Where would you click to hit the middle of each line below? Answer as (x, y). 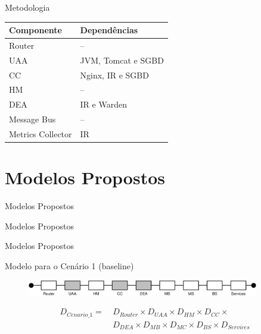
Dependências (109, 30)
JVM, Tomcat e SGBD (122, 60)
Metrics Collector (41, 134)
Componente (35, 30)
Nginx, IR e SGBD (114, 75)
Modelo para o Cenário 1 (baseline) (69, 266)
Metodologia (27, 7)
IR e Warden (103, 104)
